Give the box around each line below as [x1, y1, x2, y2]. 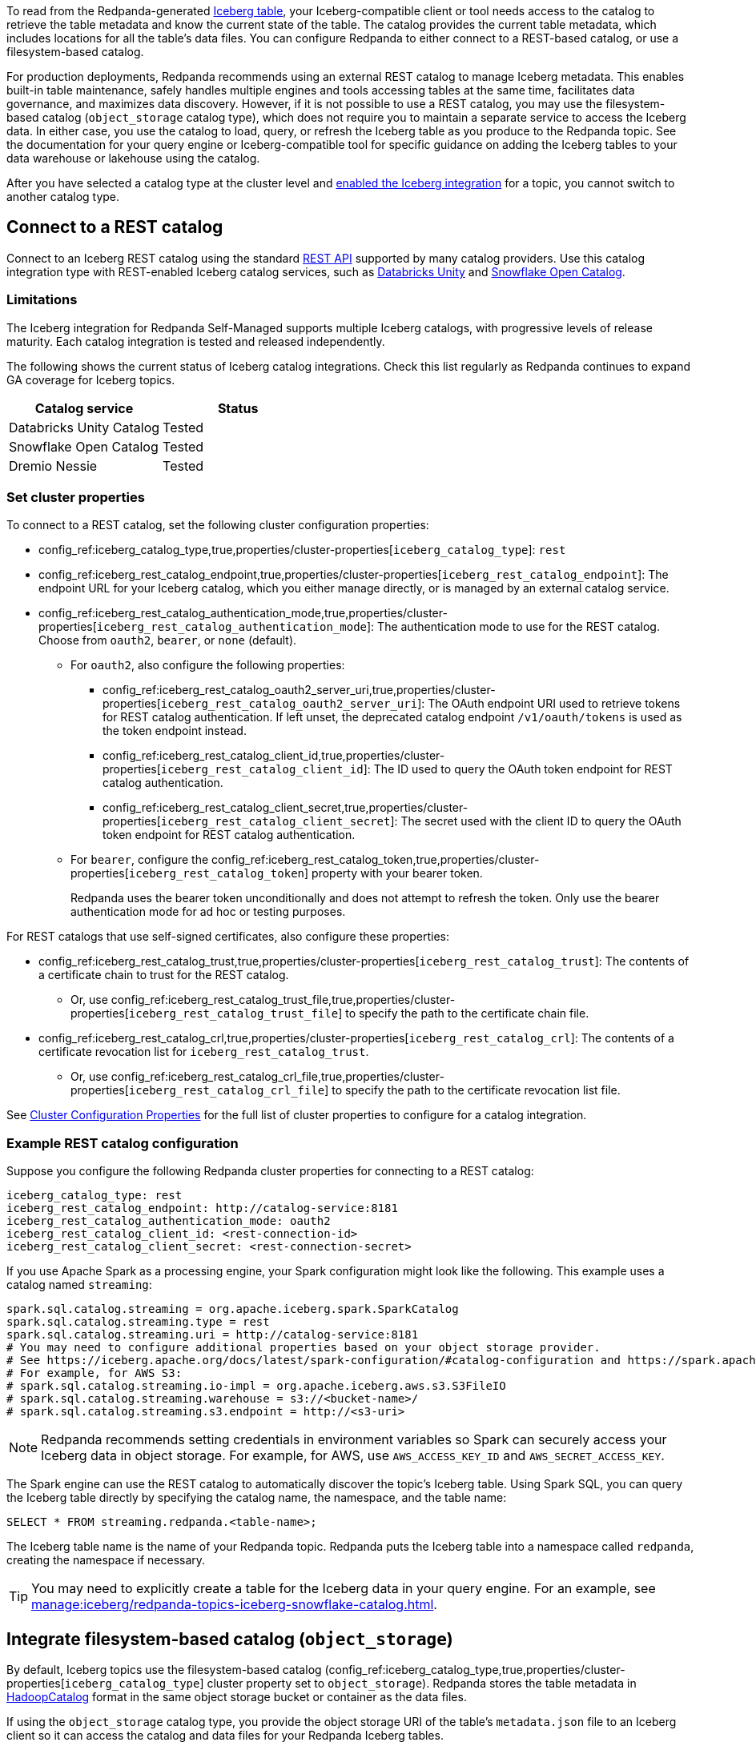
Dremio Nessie [9, 457, 98, 474]
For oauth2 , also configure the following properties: [70, 658, 345, 672]
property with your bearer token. [312, 866, 483, 881]
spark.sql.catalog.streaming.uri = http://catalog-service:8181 [6, 1328, 419, 1342]
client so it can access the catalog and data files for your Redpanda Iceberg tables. [6, 1728, 444, 1742]
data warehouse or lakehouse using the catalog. [6, 151, 260, 165]
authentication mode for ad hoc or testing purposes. [70, 905, 346, 919]
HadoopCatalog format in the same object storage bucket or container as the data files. [6, 1689, 467, 1704]
